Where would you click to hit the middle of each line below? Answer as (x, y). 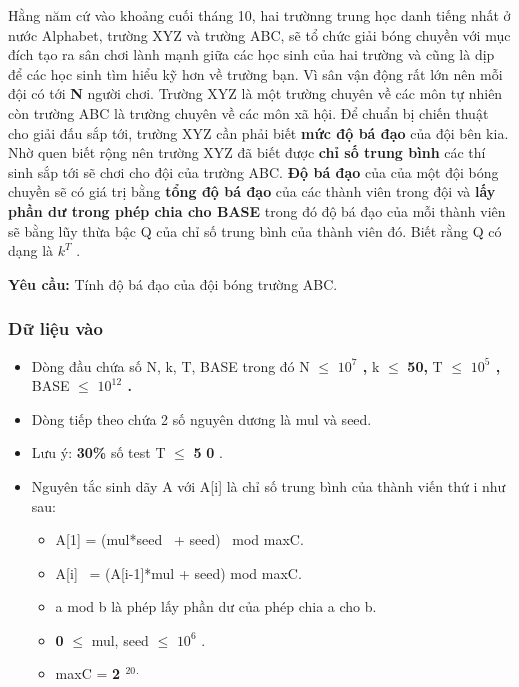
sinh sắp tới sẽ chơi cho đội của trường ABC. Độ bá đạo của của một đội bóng (253, 171)
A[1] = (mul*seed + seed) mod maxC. (179, 539)
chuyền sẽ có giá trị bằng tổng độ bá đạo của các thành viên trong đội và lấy (252, 191)
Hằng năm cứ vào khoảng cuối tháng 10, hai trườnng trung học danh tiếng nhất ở (259, 15)
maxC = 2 (88, 673)
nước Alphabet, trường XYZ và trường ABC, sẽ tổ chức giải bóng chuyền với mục (259, 34)
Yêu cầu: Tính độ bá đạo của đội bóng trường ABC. (173, 283)
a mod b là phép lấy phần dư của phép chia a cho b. (216, 606)
